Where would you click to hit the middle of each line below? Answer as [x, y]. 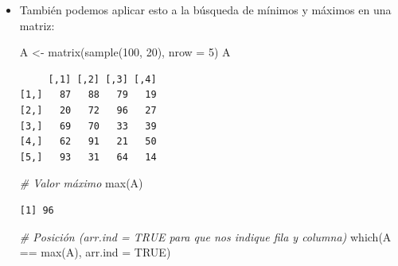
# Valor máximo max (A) [81, 183]
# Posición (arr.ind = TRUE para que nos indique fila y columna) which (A [205, 236]
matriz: [37, 25]
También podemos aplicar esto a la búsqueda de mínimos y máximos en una [205, 10]
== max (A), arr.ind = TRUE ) [95, 252]
